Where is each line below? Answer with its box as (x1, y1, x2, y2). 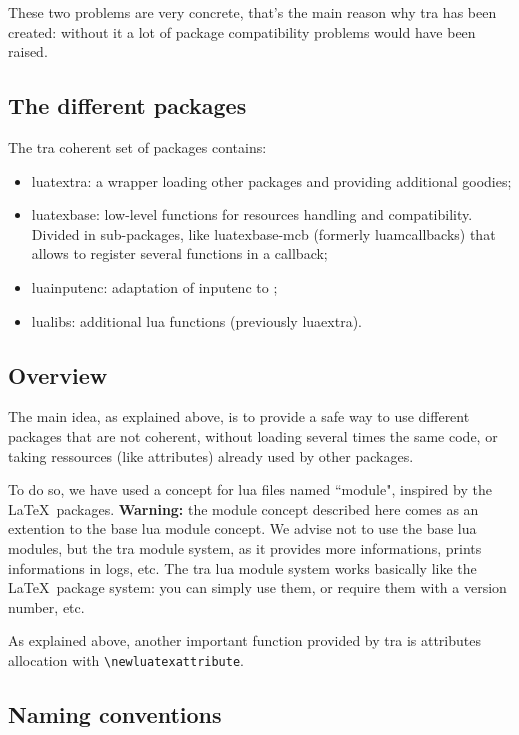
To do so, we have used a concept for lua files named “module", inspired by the (8, 479, 492, 500)
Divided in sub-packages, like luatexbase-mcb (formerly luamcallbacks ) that (31, 223, 496, 244)
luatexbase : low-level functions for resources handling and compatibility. (31, 204, 473, 225)
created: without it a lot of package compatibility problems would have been (8, 21, 476, 42)
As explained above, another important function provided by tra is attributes (8, 630, 481, 651)
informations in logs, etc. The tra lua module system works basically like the (8, 557, 477, 578)
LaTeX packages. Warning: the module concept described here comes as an (8, 498, 479, 519)
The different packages (8, 90, 247, 121)
